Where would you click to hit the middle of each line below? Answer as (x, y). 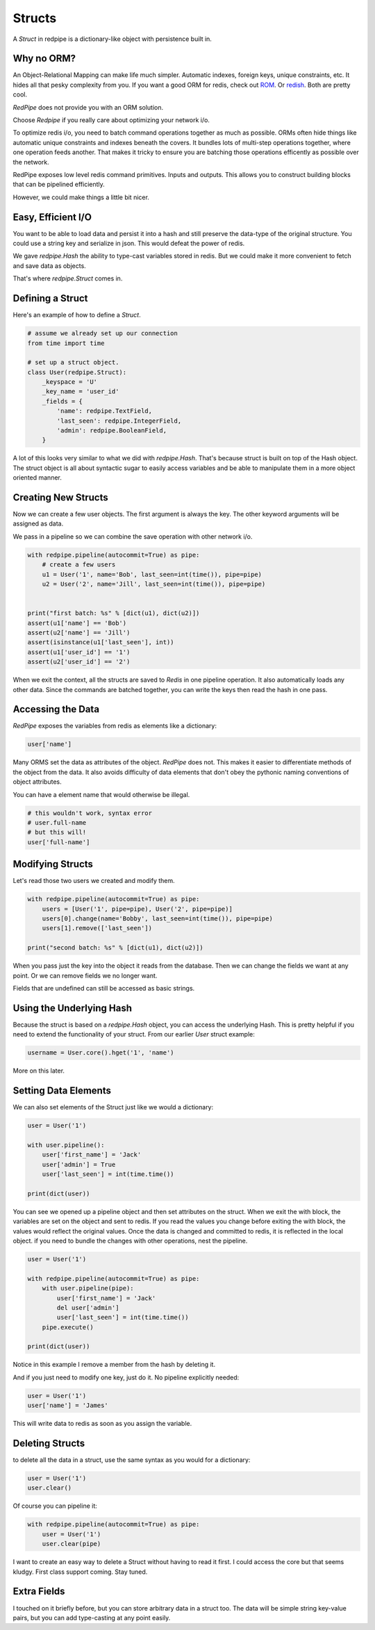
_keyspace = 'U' (69, 382)
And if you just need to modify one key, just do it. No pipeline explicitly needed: (126, 1377)
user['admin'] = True (79, 1164)
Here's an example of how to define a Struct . (77, 315)
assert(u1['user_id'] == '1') (79, 652)
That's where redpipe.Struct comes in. (68, 278)
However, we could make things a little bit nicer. (81, 197)
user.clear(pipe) (72, 1544)
